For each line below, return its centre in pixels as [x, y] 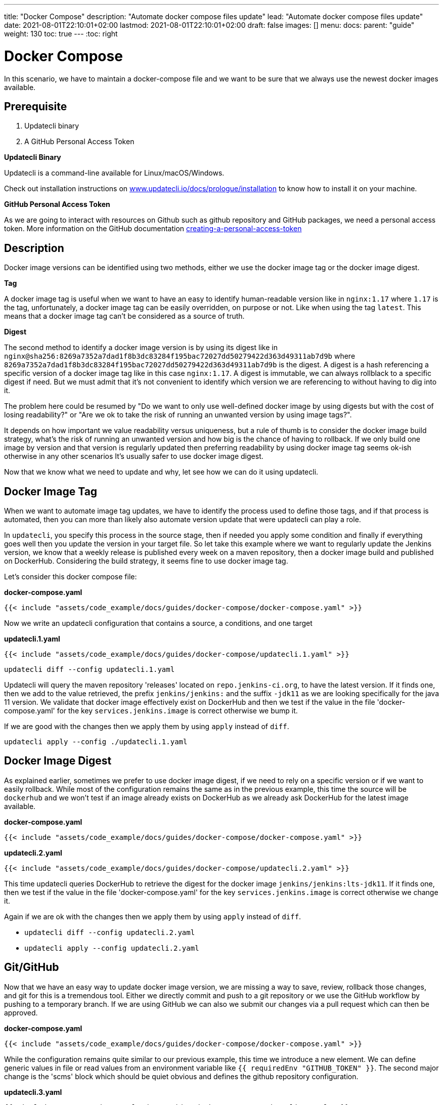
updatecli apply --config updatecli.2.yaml [112, 948]
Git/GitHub [32, 967]
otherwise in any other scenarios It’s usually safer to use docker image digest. [134, 456]
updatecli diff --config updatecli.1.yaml [90, 670]
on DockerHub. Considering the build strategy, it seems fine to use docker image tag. [146, 561]
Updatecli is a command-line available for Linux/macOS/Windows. [114, 173]
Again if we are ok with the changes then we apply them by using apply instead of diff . [153, 916]
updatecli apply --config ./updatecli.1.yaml [96, 742]
